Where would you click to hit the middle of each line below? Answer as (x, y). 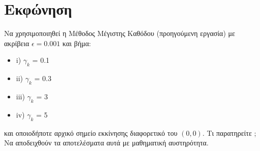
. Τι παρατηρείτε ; (229, 133)
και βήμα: (77, 43)
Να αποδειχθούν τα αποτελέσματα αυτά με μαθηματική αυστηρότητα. (106, 143)
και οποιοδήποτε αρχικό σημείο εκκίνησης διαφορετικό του (91, 133)
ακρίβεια (17, 43)
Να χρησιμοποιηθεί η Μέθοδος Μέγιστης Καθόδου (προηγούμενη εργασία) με (120, 33)
